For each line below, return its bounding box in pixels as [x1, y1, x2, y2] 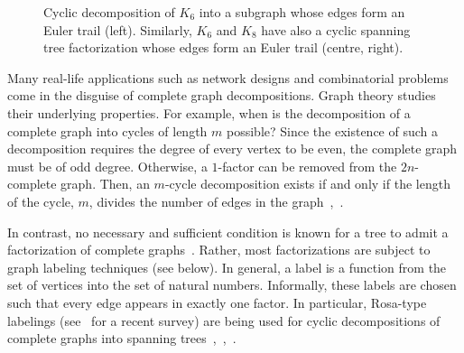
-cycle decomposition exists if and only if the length [164, 174, 450, 193]
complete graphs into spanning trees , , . [7, 329, 237, 348]
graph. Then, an [60, 174, 150, 193]
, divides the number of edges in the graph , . [88, 191, 344, 210]
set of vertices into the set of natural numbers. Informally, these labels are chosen [7, 275, 457, 294]
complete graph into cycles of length [7, 121, 208, 140]
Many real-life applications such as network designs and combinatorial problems [7, 68, 449, 87]
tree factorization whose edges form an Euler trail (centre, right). [43, 38, 404, 57]
